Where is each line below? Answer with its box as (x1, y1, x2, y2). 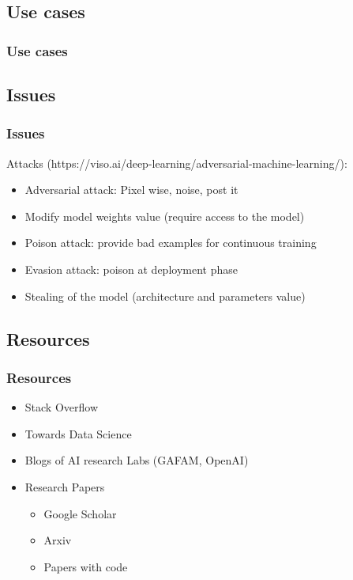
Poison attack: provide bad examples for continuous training (24, 234, 317, 251)
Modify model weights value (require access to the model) (24, 207, 305, 224)
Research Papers (24, 478, 105, 495)
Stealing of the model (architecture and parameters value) (24, 287, 306, 304)
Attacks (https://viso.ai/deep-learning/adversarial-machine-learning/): (6, 154, 347, 171)
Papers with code (43, 558, 128, 574)
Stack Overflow (24, 399, 99, 415)
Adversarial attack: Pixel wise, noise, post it (24, 181, 238, 198)
